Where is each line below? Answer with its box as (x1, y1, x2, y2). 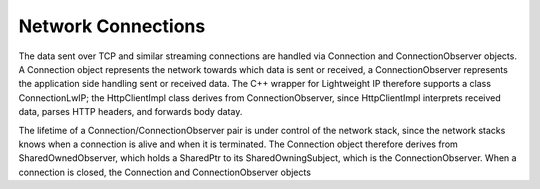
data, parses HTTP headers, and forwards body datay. (18, 106, 243, 118)
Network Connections (18, 15, 206, 37)
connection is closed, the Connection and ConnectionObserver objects (18, 166, 312, 178)
